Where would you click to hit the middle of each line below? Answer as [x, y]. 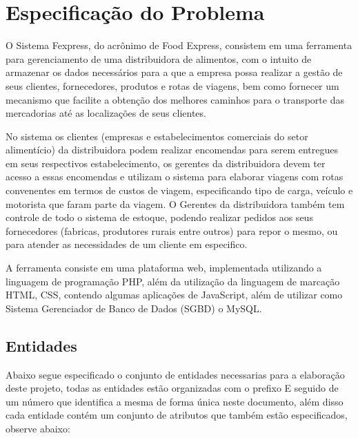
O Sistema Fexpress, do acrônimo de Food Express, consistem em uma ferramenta [179, 45]
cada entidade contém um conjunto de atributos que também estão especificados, [177, 415]
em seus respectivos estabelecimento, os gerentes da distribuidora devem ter [166, 163]
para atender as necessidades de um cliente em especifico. [127, 244]
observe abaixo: [38, 428]
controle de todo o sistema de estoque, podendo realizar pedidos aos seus [159, 217]
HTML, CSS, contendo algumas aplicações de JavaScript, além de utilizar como [174, 295]
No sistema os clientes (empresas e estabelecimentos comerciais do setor [157, 136]
